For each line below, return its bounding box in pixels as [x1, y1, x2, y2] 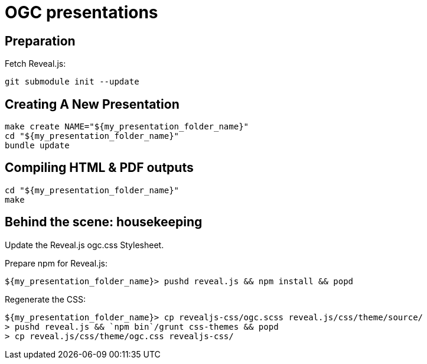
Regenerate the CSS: [5, 294, 86, 304]
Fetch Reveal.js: [5, 58, 66, 69]
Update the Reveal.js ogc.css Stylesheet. [5, 239, 164, 250]
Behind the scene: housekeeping [5, 214, 203, 230]
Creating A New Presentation [5, 96, 180, 112]
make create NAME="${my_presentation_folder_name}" [5, 122, 249, 132]
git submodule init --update [5, 77, 139, 87]
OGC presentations [5, 2, 158, 22]
